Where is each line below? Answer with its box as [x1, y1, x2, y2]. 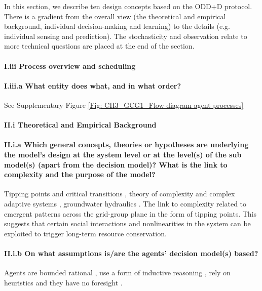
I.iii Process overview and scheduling [4, 60, 136, 71]
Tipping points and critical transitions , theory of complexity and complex [4, 188, 235, 199]
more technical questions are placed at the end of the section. [4, 40, 195, 51]
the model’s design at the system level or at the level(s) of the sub [4, 149, 242, 159]
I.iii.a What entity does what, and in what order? [4, 80, 181, 91]
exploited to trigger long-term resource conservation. [4, 228, 167, 238]
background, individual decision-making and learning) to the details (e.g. [4, 21, 230, 31]
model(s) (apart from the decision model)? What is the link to [4, 159, 228, 170]
